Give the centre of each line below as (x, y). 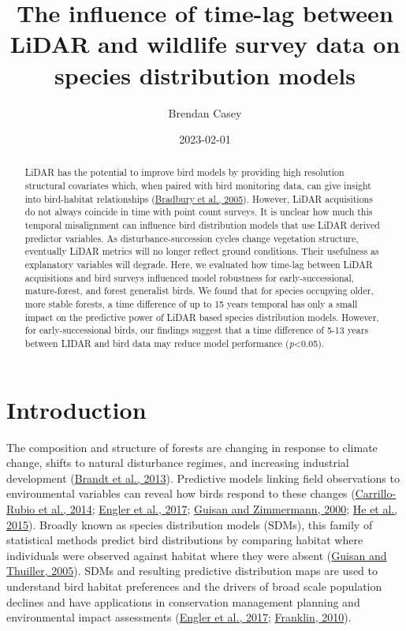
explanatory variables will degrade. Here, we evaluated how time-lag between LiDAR (199, 265)
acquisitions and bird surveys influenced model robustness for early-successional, (190, 277)
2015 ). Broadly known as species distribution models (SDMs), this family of (190, 524)
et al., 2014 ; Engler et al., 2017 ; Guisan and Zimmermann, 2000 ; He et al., (218, 508)
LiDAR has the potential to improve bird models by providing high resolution (184, 172)
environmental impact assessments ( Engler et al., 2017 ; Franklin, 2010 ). (179, 617)
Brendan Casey (205, 112)
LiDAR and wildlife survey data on (205, 44)
